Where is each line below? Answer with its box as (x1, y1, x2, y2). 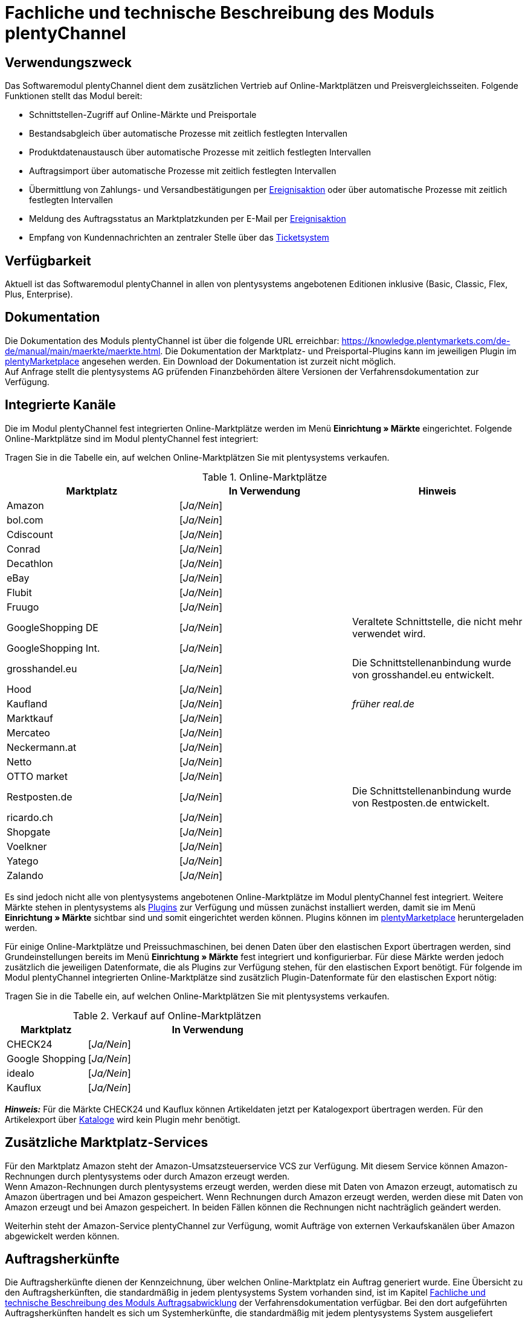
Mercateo (7, 726, 50, 739)
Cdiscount (7, 528, 53, 541)
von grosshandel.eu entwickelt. (352, 668, 495, 681)
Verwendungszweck (5, 54, 132, 70)
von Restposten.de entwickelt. (352, 796, 490, 809)
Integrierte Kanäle (5, 397, 116, 413)
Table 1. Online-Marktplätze (202, 470, 327, 483)
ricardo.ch (7, 811, 53, 823)
